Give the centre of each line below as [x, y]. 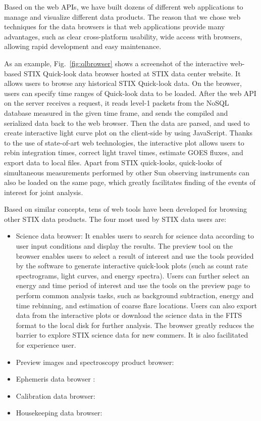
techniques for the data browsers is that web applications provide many [115, 27]
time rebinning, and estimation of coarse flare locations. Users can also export [136, 305]
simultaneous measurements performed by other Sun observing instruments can [127, 172]
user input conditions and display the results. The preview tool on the [124, 246]
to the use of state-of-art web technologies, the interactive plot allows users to [124, 142]
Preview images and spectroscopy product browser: [95, 362]
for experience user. [46, 345]
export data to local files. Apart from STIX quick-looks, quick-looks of [113, 162]
